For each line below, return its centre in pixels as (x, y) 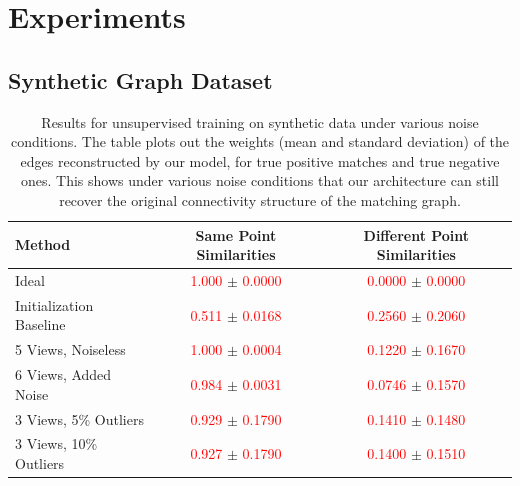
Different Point (416, 234)
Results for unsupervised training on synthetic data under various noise (260, 121)
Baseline (40, 324)
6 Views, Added (63, 374)
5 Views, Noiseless (70, 349)
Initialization (54, 304)
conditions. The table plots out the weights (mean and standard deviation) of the (260, 141)
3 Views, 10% (56, 443)
